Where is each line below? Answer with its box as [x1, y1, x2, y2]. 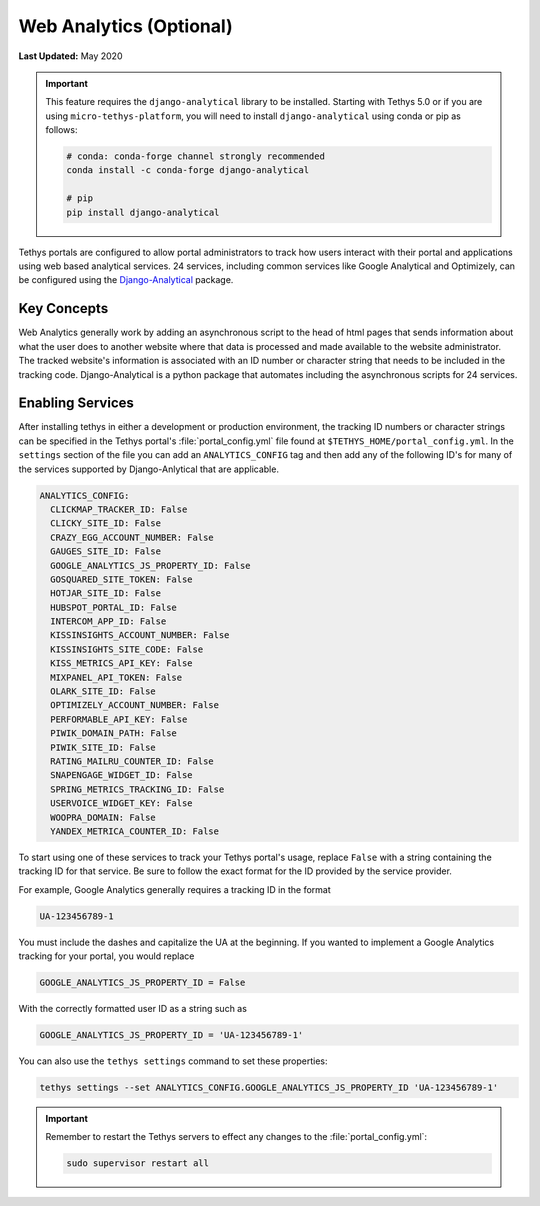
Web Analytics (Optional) [18, 15, 234, 37]
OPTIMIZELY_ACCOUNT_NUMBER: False [50, 700, 220, 711]
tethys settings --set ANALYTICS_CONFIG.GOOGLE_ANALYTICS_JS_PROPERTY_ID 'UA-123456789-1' [39, 1081, 499, 1093]
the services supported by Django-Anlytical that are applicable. [18, 463, 280, 475]
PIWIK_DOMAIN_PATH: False [50, 728, 177, 739]
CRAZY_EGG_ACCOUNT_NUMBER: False [50, 531, 214, 543]
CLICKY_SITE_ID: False [50, 518, 162, 529]
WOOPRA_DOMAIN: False [50, 811, 157, 823]
